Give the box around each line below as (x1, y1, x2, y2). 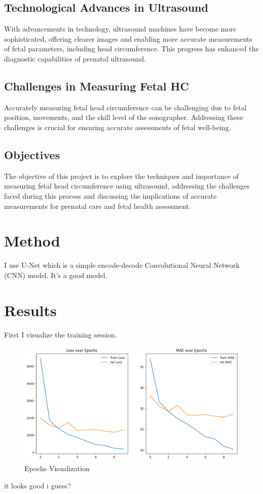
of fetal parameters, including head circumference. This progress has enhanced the (4, 43, 259, 54)
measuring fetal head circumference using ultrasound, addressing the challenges (4, 180, 250, 191)
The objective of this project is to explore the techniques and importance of (4, 170, 239, 181)
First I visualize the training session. (4, 329, 117, 339)
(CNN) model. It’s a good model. (4, 269, 107, 280)
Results (4, 299, 57, 320)
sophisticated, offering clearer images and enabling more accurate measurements (4, 33, 252, 44)
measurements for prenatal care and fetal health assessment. (4, 200, 191, 211)
